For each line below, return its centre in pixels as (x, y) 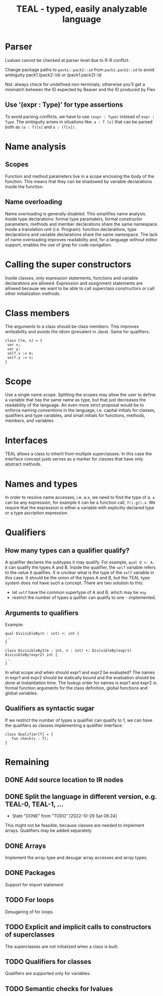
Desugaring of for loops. (30, 912)
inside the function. (24, 187)
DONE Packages (30, 873)
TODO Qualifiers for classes (48, 962)
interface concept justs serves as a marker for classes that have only (74, 459)
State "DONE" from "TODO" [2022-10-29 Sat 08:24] (64, 816)
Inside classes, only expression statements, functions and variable (72, 278)
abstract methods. (23, 464)
